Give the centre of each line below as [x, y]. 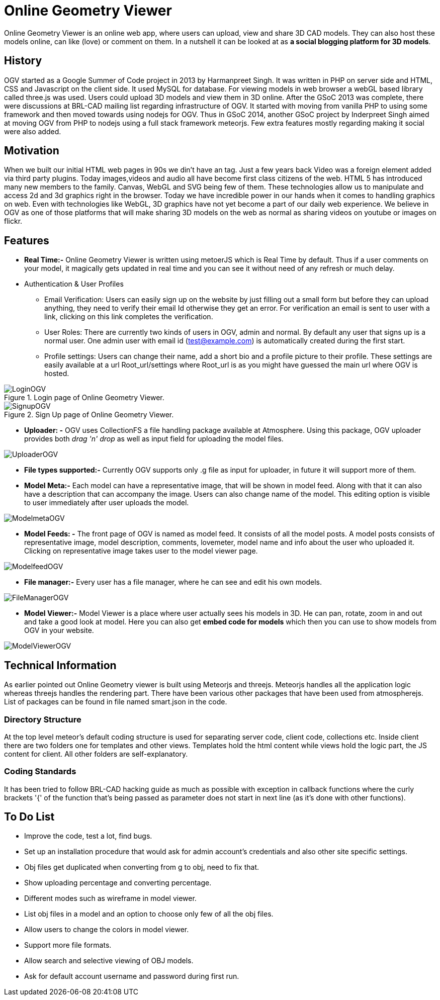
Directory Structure [43, 719]
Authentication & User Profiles [74, 284]
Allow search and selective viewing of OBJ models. [109, 961]
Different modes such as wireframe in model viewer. [110, 898]
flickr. [13, 221]
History [23, 61]
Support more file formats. [68, 945]
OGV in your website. [59, 630]
